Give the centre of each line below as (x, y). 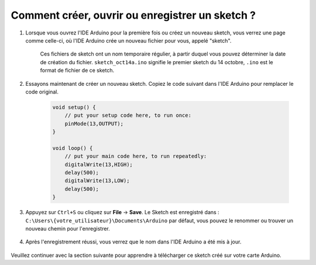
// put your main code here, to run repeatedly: (136, 156)
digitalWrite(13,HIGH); (99, 164)
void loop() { (73, 148)
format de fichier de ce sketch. (77, 71)
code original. (42, 92)
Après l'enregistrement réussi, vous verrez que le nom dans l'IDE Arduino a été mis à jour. (133, 242)
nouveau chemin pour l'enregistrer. (68, 228)
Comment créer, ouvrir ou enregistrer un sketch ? (133, 15)
